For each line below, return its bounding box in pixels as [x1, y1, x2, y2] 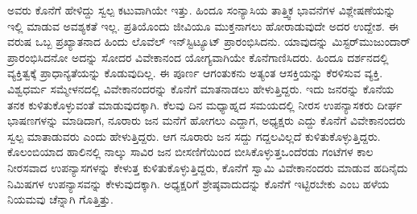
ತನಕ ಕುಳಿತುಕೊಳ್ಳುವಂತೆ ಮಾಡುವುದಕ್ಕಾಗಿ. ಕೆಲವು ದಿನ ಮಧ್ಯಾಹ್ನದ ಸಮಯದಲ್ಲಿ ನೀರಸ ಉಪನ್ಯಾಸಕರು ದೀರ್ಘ [7, 96, 403, 113]
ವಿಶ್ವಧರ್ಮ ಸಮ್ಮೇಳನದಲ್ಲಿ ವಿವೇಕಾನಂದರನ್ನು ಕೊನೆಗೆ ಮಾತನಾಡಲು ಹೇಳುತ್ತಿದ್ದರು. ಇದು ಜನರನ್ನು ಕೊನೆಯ [7, 80, 394, 97]
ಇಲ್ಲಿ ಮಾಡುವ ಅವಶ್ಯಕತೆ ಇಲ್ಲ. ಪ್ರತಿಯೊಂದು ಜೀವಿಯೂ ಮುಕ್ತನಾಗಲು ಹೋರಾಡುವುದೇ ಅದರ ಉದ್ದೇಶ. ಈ [7, 17, 398, 34]
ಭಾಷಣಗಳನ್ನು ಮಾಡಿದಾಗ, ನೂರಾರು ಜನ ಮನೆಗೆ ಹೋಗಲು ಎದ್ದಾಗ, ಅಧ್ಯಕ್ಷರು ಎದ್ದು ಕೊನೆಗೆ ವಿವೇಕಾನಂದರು [7, 112, 406, 129]
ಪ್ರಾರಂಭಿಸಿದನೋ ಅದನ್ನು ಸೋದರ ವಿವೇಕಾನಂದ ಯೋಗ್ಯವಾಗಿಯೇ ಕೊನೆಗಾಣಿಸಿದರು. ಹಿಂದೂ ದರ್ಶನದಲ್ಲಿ [7, 48, 389, 65]
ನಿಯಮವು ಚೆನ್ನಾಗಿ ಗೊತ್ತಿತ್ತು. [7, 191, 114, 208]
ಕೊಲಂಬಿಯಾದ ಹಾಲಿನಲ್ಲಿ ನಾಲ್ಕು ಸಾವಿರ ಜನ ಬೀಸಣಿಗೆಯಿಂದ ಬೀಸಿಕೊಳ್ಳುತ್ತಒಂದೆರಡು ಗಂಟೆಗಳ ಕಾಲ [7, 143, 374, 160]
